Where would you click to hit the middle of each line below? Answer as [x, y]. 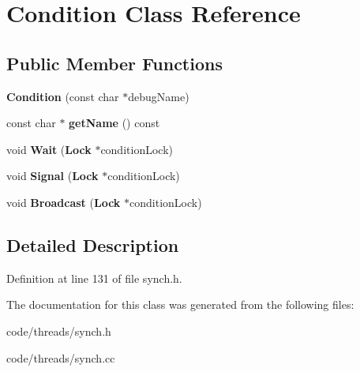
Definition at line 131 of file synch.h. [94, 278]
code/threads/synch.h [59, 331]
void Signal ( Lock [52, 176]
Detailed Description [93, 244]
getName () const [114, 123]
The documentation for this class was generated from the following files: [180, 304]
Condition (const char [63, 96]
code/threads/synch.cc [61, 357]
